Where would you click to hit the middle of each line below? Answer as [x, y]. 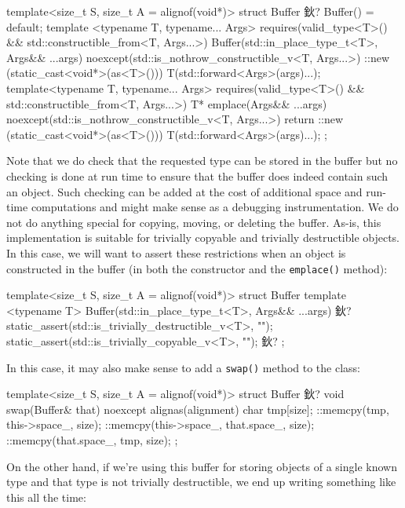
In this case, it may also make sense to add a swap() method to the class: [183, 367]
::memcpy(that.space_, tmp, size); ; [92, 439]
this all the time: [46, 497]
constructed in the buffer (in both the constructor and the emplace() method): [197, 268]
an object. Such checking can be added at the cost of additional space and [184, 191]
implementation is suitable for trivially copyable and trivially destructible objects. [203, 238]
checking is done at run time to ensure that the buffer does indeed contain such [197, 175]
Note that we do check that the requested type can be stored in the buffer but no [202, 161]
